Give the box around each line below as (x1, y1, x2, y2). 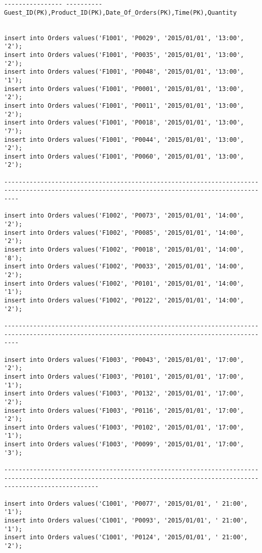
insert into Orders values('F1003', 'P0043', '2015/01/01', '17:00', (4, 356, 244, 363)
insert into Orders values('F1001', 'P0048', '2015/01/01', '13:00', (4, 68, 244, 76)
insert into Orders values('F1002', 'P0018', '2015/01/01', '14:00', (4, 246, 244, 254)
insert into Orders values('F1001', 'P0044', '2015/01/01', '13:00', (4, 136, 244, 143)
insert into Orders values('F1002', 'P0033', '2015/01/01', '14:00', (4, 263, 244, 270)
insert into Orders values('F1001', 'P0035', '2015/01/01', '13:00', (4, 51, 244, 58)
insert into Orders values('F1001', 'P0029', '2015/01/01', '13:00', (4, 34, 244, 42)
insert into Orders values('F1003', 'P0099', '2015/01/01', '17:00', (4, 441, 244, 448)
